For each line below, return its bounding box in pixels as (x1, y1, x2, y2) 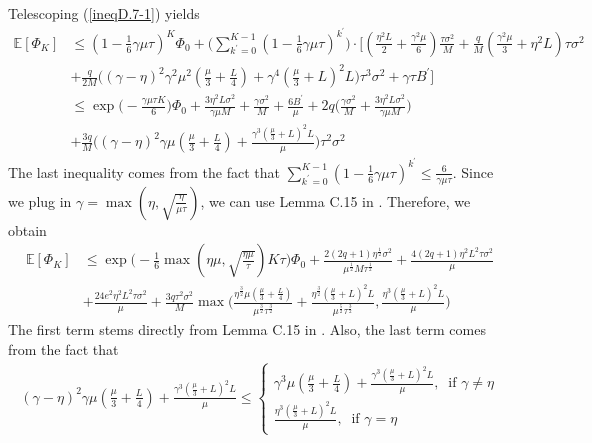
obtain (8, 219, 47, 240)
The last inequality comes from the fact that (8, 161, 281, 182)
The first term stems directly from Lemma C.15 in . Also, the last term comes (8, 319, 486, 340)
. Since (452, 161, 494, 182)
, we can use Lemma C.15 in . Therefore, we (200, 190, 471, 211)
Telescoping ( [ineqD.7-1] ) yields (8, 3, 200, 23)
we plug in (8, 190, 72, 211)
